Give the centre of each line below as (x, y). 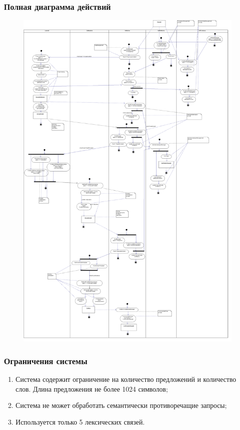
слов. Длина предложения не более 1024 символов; (92, 388)
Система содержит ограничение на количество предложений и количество (126, 379)
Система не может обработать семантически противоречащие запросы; (121, 405)
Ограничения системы (46, 360)
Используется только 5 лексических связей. (80, 421)
